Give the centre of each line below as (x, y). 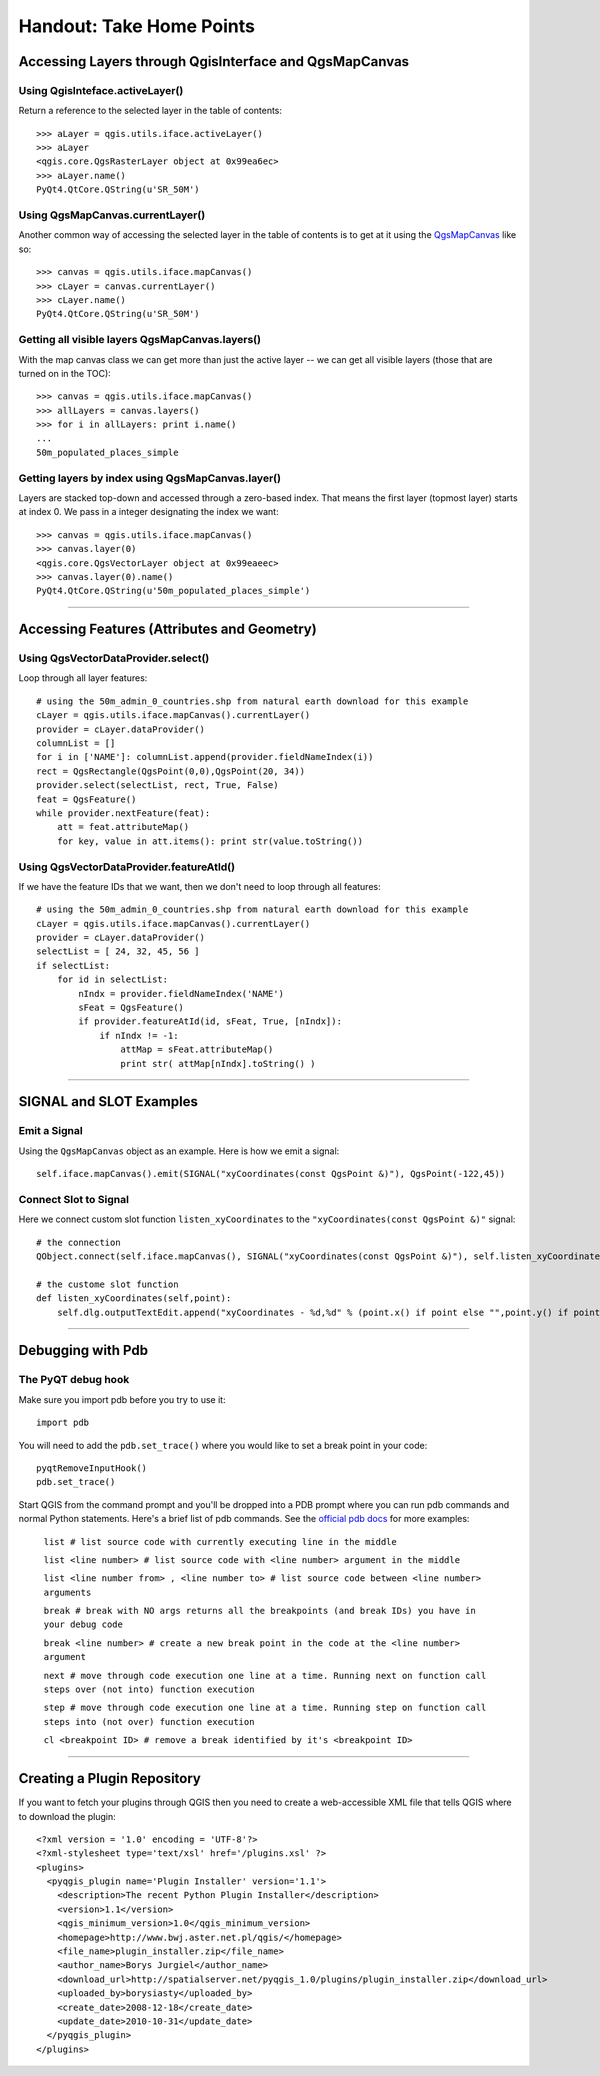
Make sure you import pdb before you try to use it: (122, 1399)
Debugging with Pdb (83, 1350)
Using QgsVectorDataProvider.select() (114, 658)
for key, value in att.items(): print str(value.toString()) (210, 841)
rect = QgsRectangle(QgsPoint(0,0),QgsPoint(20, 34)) (170, 771)
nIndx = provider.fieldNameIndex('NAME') (181, 993)
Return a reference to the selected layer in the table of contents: (150, 111)
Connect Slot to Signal (74, 1199)
